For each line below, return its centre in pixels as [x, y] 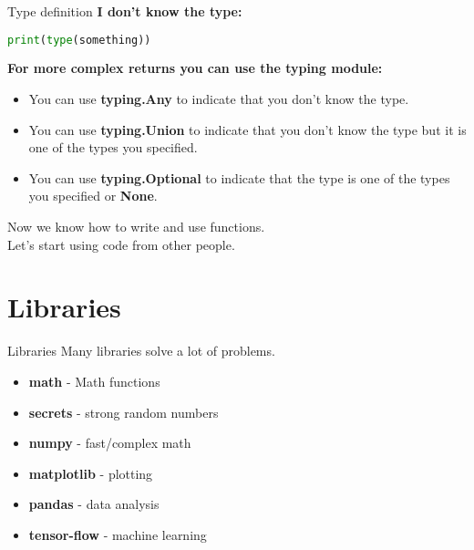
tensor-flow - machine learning [118, 534]
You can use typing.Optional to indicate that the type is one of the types [239, 177]
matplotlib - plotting [91, 473]
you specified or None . [93, 196]
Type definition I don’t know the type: [125, 11]
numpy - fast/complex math [110, 443]
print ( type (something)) [79, 40]
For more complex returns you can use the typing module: [195, 68]
